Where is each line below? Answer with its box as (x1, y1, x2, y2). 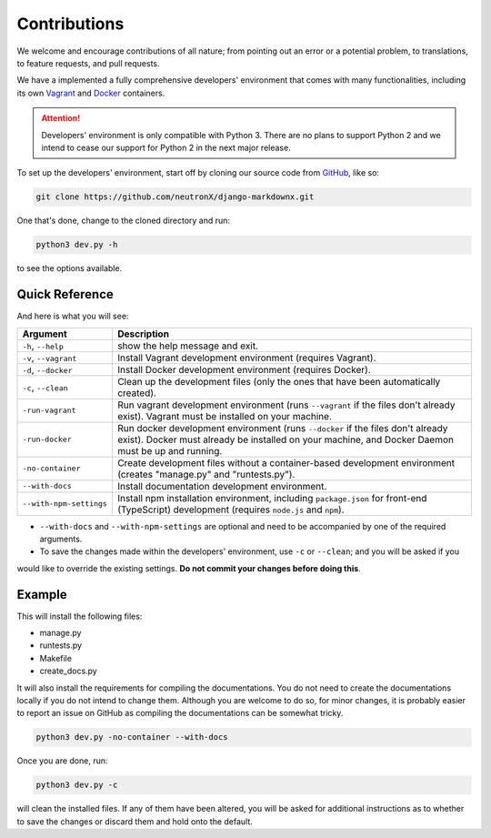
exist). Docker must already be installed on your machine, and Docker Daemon (116, 433, 455, 446)
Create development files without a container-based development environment (116, 456, 456, 469)
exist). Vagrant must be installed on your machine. (116, 409, 332, 422)
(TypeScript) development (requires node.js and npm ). (116, 503, 345, 516)
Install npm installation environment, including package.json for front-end (116, 491, 427, 504)
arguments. (39, 533, 83, 544)
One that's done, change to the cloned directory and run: (16, 215, 231, 227)
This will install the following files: (16, 611, 143, 621)
